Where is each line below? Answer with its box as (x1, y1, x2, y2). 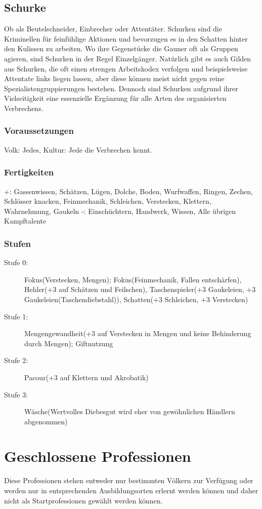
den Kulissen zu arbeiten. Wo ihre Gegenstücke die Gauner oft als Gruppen (4, 43, 238, 54)
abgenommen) (24, 416, 68, 426)
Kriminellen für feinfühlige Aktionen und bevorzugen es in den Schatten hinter (4, 33, 248, 44)
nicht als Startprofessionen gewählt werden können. (4, 495, 163, 505)
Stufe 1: (4, 311, 28, 321)
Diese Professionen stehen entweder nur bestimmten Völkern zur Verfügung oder (4, 475, 253, 486)
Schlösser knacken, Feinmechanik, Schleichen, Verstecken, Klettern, (4, 196, 211, 206)
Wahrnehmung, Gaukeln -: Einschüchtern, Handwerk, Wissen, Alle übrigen (4, 205, 236, 216)
